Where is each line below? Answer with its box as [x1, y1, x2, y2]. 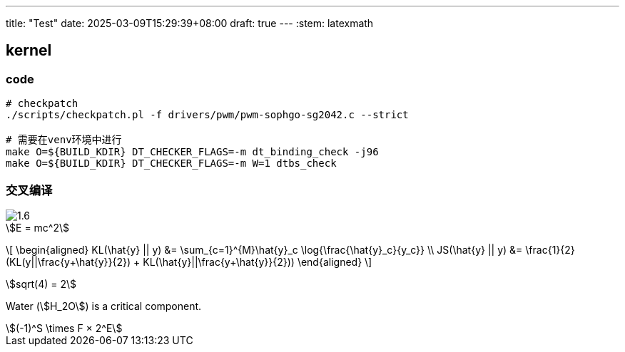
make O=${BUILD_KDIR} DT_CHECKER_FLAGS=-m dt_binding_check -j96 [6, 146, 379, 158]
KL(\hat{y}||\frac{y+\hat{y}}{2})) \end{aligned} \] [143, 255, 372, 268]
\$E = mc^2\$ [6, 221, 70, 234]
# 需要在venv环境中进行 [6, 134, 122, 146]
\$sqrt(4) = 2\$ [6, 277, 77, 290]
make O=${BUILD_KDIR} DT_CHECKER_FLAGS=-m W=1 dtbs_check [6, 157, 337, 170]
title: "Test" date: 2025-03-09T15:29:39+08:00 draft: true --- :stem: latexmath [6, 17, 374, 29]
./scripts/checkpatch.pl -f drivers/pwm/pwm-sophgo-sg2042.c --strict [6, 109, 409, 121]
